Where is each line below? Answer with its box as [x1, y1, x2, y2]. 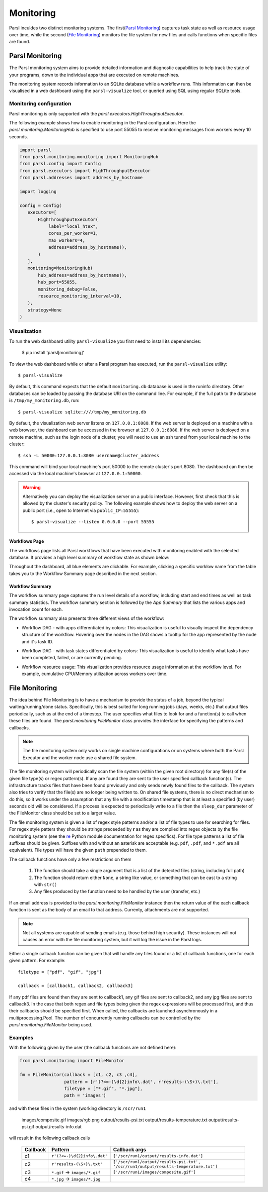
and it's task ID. [21, 638, 53, 644]
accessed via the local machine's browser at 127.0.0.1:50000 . [9, 471, 142, 477]
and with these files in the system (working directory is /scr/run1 [9, 1105, 146, 1111]
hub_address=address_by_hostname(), [38, 272, 128, 278]
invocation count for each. [9, 606, 63, 612]
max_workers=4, [48, 237, 85, 243]
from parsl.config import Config [19, 161, 101, 167]
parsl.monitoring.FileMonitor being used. [9, 1022, 93, 1028]
